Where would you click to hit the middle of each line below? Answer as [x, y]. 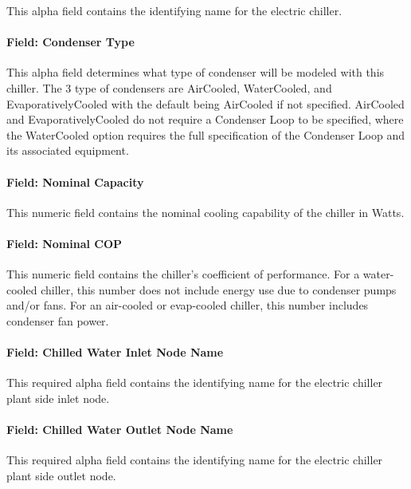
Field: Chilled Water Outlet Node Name [120, 430]
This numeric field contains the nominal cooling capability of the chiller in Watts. [205, 212]
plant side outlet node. [61, 475]
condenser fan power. [58, 320]
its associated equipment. [68, 150]
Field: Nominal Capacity [75, 181]
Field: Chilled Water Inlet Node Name [115, 352]
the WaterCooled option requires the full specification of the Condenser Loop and [205, 134]
